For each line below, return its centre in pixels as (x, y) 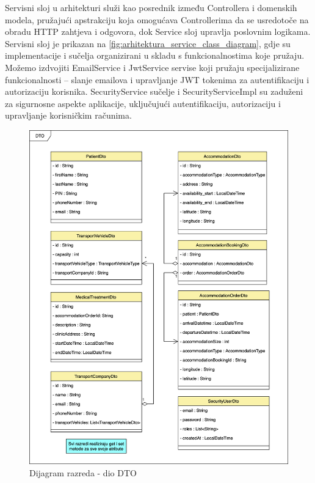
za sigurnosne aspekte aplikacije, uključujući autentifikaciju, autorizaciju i (143, 103)
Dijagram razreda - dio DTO (83, 472)
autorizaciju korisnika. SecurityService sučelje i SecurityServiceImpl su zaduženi (154, 91)
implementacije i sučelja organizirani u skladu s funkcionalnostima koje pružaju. (155, 55)
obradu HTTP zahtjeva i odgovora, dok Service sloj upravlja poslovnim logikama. (158, 31)
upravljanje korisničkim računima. (68, 115)
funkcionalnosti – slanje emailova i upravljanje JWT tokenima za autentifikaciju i (157, 79)
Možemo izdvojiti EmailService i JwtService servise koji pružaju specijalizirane (152, 67)
